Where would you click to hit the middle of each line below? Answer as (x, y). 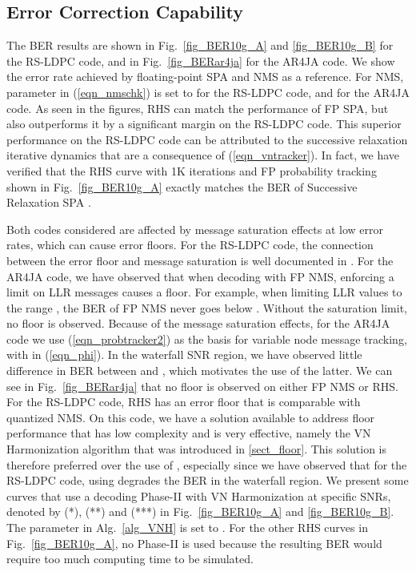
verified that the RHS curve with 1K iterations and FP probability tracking (192, 170)
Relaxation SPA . (49, 202)
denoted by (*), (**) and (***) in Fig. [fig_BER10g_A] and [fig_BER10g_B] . (200, 512)
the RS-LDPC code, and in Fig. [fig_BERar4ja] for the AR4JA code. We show (201, 60)
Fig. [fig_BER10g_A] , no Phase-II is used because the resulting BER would (194, 543)
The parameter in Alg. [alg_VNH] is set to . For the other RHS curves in (187, 528)
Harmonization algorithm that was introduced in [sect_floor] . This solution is (197, 449)
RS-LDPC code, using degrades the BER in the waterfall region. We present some (208, 480)
